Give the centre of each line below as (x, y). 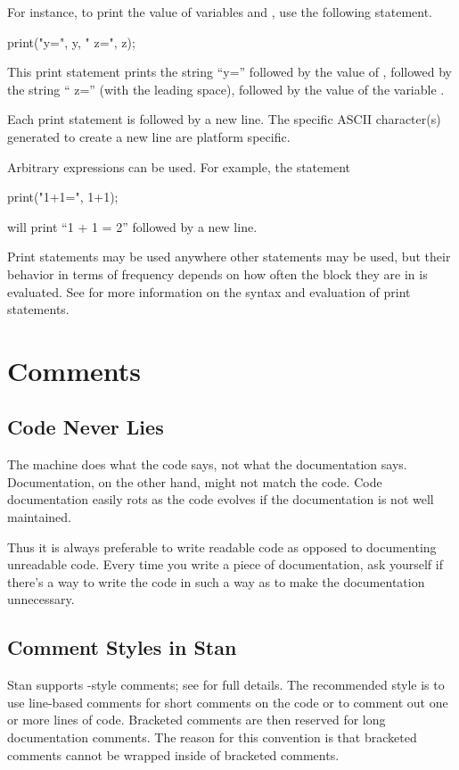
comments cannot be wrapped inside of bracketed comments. (173, 754)
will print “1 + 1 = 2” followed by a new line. (132, 226)
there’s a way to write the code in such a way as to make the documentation (216, 581)
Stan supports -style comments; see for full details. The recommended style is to (226, 685)
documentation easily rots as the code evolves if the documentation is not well (221, 499)
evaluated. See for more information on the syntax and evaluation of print (209, 291)
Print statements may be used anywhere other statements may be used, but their (229, 257)
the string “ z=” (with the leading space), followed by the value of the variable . (226, 89)
